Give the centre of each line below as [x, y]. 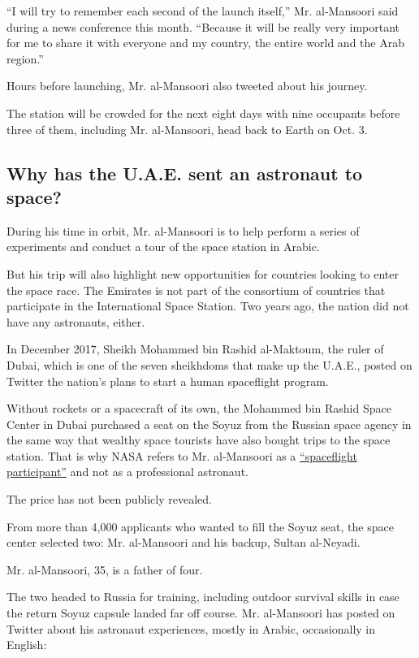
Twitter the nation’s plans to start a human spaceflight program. [168, 381]
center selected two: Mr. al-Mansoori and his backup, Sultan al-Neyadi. [184, 542]
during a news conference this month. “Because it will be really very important [203, 26]
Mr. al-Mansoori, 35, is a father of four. [105, 569]
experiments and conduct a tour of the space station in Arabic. [163, 247]
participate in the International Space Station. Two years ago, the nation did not [208, 306]
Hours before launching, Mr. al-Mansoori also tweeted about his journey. [187, 86]
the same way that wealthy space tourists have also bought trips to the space [199, 440]
